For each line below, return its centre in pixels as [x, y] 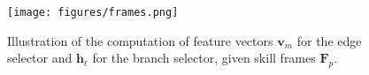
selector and [40, 58]
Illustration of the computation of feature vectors [140, 40]
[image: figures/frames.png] [93, 12]
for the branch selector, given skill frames [204, 58]
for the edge [329, 40]
